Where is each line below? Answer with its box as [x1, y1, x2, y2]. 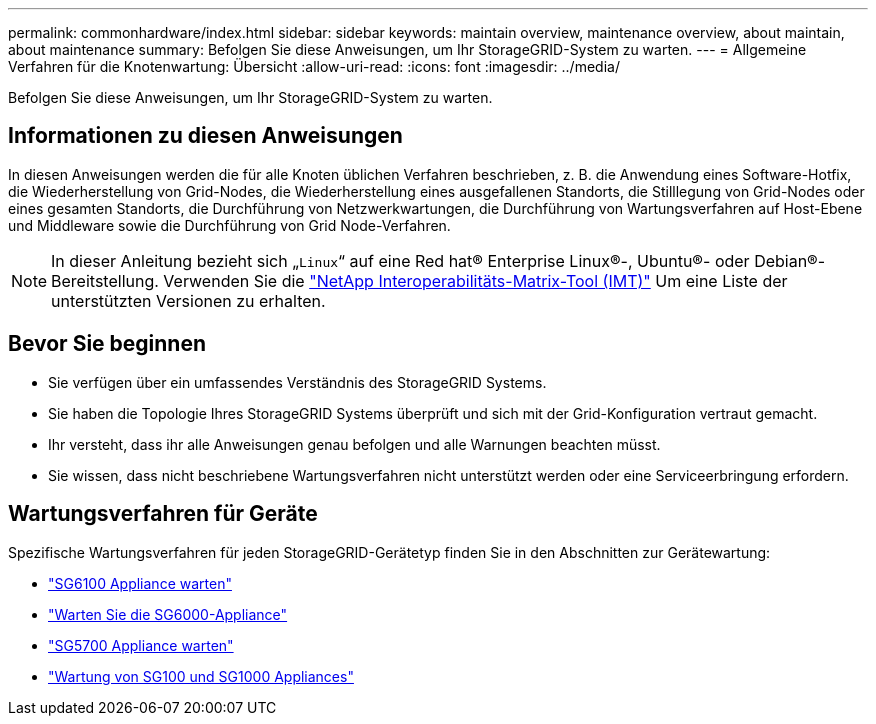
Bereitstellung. [51, 270, 159, 291]
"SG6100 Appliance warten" [48, 574, 232, 592]
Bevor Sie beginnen [8, 331, 207, 357]
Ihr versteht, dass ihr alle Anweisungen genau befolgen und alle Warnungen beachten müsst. [48, 435, 661, 453]
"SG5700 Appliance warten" [48, 636, 234, 654]
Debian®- [754, 250, 825, 271]
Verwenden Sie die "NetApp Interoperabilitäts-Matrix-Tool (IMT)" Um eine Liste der [163, 270, 788, 291]
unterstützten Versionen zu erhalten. [51, 290, 326, 311]
